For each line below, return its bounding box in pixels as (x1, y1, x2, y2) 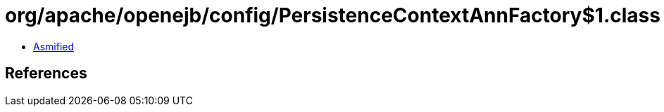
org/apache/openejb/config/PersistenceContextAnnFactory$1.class (5, 3, 660, 27)
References (5, 64, 87, 83)
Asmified (33, 40, 75, 52)
